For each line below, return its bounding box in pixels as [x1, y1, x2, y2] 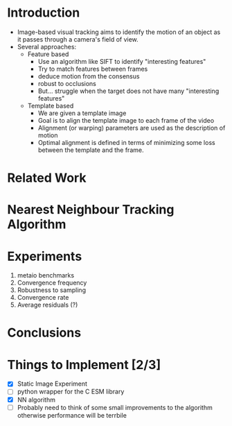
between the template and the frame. [37, 146, 144, 154]
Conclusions [7, 325, 82, 341]
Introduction [7, 5, 80, 21]
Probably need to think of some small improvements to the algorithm [17, 403, 213, 411]
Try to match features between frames [37, 65, 148, 73]
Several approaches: [17, 42, 77, 51]
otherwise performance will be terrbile [17, 411, 127, 419]
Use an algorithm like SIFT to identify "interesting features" [37, 57, 206, 65]
